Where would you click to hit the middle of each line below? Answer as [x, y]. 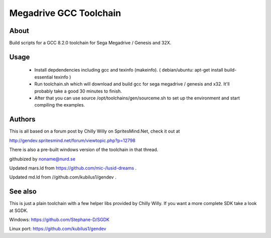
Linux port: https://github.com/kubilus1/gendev [58, 229]
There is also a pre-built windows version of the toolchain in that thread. [84, 149]
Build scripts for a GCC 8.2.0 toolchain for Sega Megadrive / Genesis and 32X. [90, 43]
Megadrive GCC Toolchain [65, 13]
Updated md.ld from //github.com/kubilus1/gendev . [63, 177]
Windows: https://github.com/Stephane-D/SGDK [59, 219]
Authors [22, 119]
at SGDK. [19, 210]
